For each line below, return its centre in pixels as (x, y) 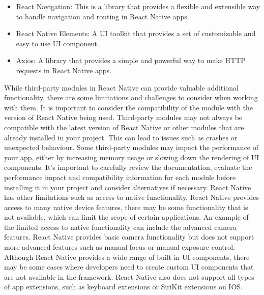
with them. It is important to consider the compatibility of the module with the (129, 107)
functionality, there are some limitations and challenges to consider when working (131, 97)
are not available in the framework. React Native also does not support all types (129, 276)
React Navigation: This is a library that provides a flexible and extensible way (138, 6)
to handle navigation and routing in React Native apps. (102, 16)
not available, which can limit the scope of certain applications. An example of (126, 217)
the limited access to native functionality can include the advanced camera (120, 227)
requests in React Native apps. (64, 70)
